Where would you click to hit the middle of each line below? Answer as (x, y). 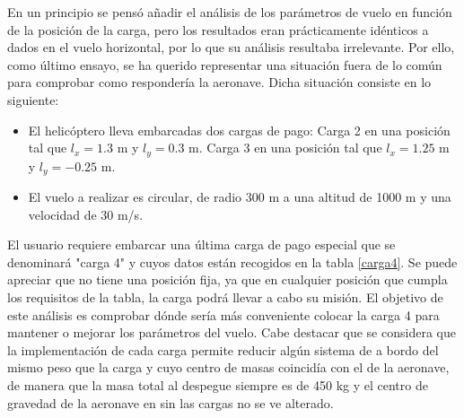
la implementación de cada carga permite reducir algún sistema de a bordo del (223, 349)
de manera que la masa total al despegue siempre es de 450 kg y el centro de (218, 385)
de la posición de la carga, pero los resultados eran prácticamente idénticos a (218, 29)
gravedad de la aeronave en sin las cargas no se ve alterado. (171, 402)
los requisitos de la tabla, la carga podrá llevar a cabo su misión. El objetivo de (225, 297)
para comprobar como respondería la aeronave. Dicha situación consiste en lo (219, 82)
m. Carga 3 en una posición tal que (285, 148)
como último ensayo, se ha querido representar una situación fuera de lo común (225, 64)
